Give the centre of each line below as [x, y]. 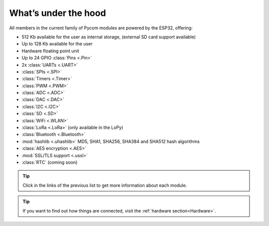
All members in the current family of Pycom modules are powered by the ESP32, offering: [101, 28]
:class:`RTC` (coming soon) [50, 162]
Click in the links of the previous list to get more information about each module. [105, 185]
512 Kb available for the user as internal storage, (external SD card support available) [109, 37]
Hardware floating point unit [50, 51]
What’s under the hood [58, 13]
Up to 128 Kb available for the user [57, 44]
